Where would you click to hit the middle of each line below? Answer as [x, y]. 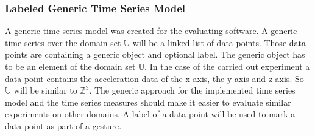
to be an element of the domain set [70, 66]
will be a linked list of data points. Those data [219, 42]
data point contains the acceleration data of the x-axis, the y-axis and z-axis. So [154, 78]
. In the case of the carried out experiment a [227, 66]
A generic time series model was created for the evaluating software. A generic [151, 31]
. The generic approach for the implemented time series [192, 90]
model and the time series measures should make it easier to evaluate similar [148, 102]
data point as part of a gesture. [63, 125]
